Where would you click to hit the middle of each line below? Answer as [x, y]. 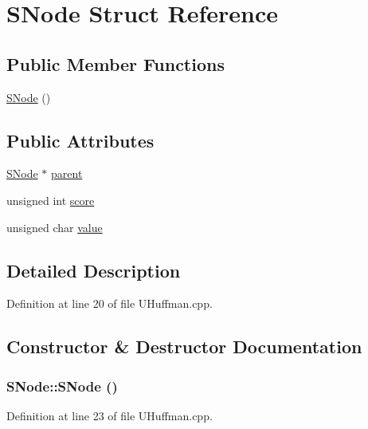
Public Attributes [80, 140]
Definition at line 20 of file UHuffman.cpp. [110, 303]
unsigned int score [51, 200]
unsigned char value [55, 227]
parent [67, 173]
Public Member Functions [115, 63]
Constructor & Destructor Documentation [184, 346]
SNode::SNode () [62, 386]
